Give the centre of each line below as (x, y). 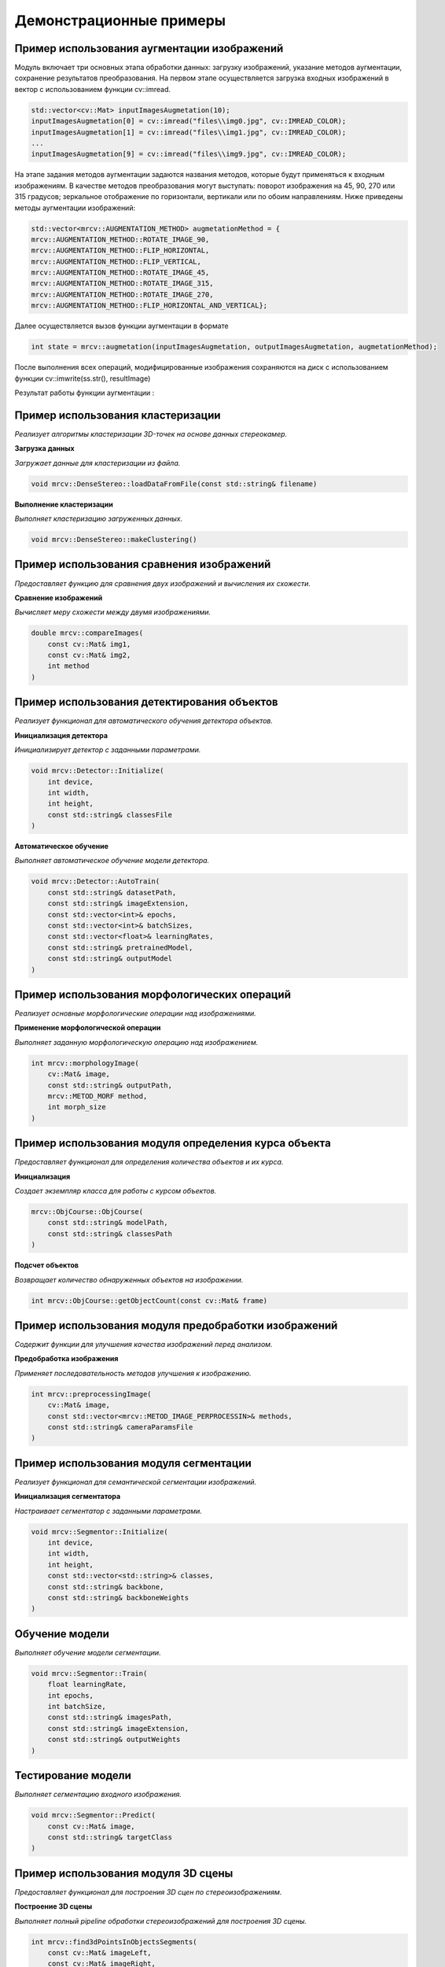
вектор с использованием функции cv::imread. (93, 89)
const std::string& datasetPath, (112, 892)
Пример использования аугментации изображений (149, 48)
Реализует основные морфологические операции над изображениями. (136, 1013)
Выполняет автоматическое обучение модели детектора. (112, 861)
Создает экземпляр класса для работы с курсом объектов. (116, 1191)
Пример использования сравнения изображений (143, 565)
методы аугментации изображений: (75, 208)
